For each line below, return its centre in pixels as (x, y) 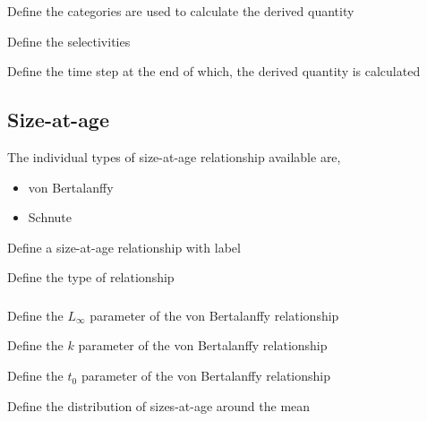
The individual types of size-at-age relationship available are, (174, 156)
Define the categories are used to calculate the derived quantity (181, 11)
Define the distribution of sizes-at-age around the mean (159, 405)
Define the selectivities (69, 41)
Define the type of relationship (91, 277)
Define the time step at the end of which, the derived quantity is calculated (214, 71)
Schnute (50, 217)
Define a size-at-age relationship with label (124, 247)
